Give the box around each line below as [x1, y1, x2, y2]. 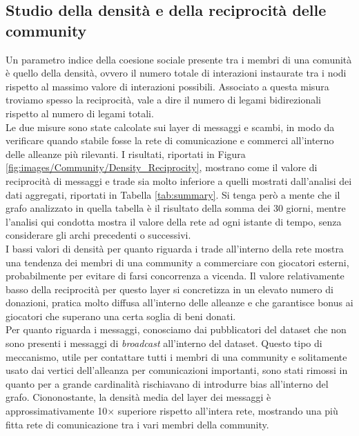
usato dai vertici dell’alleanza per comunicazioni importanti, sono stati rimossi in [6, 363, 348, 377]
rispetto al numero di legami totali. [6, 106, 154, 120]
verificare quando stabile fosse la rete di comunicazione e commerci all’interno [6, 133, 334, 148]
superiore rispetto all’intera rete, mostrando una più [117, 404, 338, 418]
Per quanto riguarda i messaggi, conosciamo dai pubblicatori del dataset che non [6, 322, 347, 337]
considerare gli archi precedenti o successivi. [6, 228, 191, 242]
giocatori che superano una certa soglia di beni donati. [6, 308, 236, 323]
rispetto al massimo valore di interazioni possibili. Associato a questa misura [6, 79, 329, 93]
